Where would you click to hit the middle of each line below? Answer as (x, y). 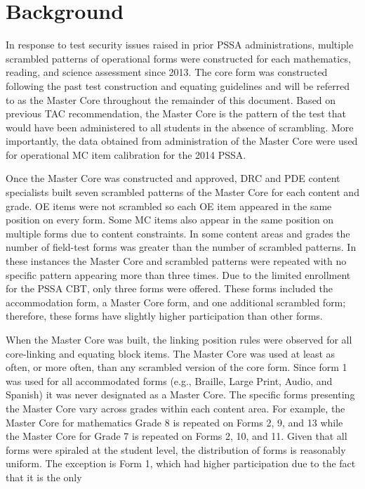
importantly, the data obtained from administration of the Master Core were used (182, 141)
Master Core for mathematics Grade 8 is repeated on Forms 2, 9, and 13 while (174, 422)
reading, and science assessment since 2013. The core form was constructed (167, 72)
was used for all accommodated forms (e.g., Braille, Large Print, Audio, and (169, 380)
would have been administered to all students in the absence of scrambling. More (180, 127)
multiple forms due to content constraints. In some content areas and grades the (178, 233)
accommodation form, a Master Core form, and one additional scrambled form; (176, 302)
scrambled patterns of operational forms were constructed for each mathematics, (178, 58)
